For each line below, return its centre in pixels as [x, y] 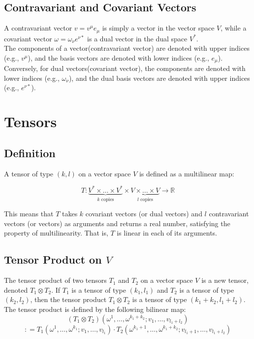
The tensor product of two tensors [55, 280]
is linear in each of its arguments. [167, 233]
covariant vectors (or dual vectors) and [144, 214]
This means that [29, 214]
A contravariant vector [38, 28]
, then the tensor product [68, 299]
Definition [30, 153]
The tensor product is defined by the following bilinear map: [95, 309]
